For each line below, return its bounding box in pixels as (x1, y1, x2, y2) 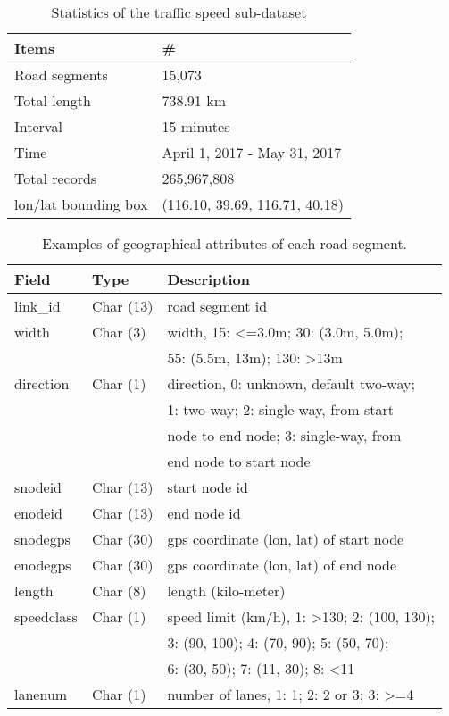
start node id (167, 477, 248, 497)
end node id (167, 503, 241, 523)
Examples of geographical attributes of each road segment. (42, 233, 408, 254)
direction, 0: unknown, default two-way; (167, 373, 415, 394)
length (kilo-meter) (167, 580, 286, 601)
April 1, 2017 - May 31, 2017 (162, 142, 342, 162)
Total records (14, 168, 97, 188)
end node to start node (167, 451, 311, 471)
